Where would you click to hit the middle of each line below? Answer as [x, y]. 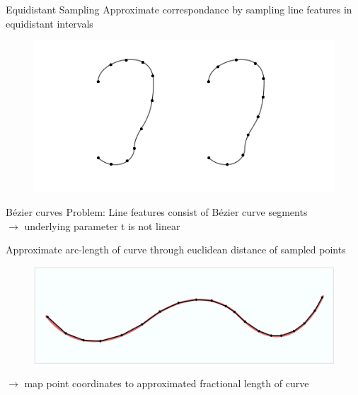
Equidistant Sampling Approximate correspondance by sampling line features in [179, 9]
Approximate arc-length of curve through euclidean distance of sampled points [176, 250]
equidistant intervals [50, 23]
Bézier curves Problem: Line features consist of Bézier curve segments [157, 212]
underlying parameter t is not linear [102, 225]
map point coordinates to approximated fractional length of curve [167, 383]
